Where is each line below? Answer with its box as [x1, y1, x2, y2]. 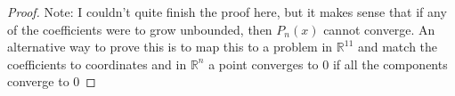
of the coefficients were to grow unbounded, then [7, 20, 272, 38]
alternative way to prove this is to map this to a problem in [7, 37, 333, 56]
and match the [357, 37, 438, 56]
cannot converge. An [323, 20, 435, 38]
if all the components [332, 54, 448, 73]
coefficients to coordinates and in [7, 54, 187, 73]
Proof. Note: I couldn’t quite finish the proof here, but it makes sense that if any [7, 3, 447, 20]
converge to [7, 72, 69, 91]
